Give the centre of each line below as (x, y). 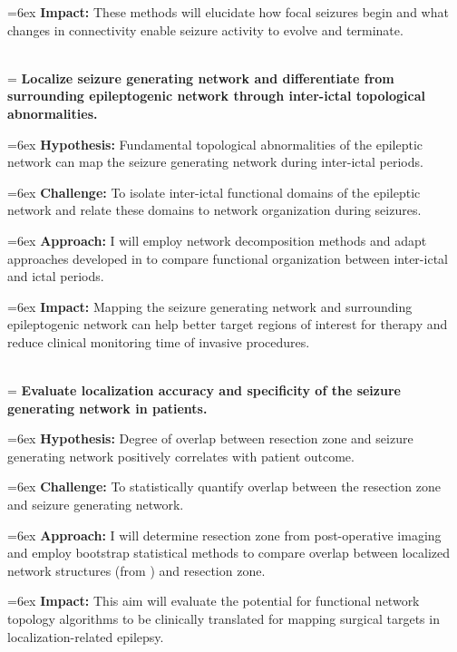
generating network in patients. (107, 408)
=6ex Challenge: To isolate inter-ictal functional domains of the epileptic (214, 192)
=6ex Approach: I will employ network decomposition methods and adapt (217, 240)
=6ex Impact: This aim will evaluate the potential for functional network (214, 601)
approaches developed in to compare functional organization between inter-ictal (228, 258)
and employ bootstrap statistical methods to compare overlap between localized (229, 553)
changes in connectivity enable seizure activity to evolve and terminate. (205, 29)
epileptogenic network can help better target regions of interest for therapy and (228, 324)
